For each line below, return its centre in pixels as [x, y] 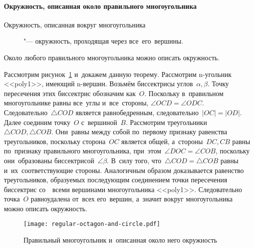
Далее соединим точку [37, 122]
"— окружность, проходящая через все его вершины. [104, 41]
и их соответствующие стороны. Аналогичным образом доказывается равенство [124, 170]
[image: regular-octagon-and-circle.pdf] [92, 224]
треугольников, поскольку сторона [55, 141]
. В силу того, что [134, 160]
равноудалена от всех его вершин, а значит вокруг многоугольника [132, 199]
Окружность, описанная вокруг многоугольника [75, 24]
